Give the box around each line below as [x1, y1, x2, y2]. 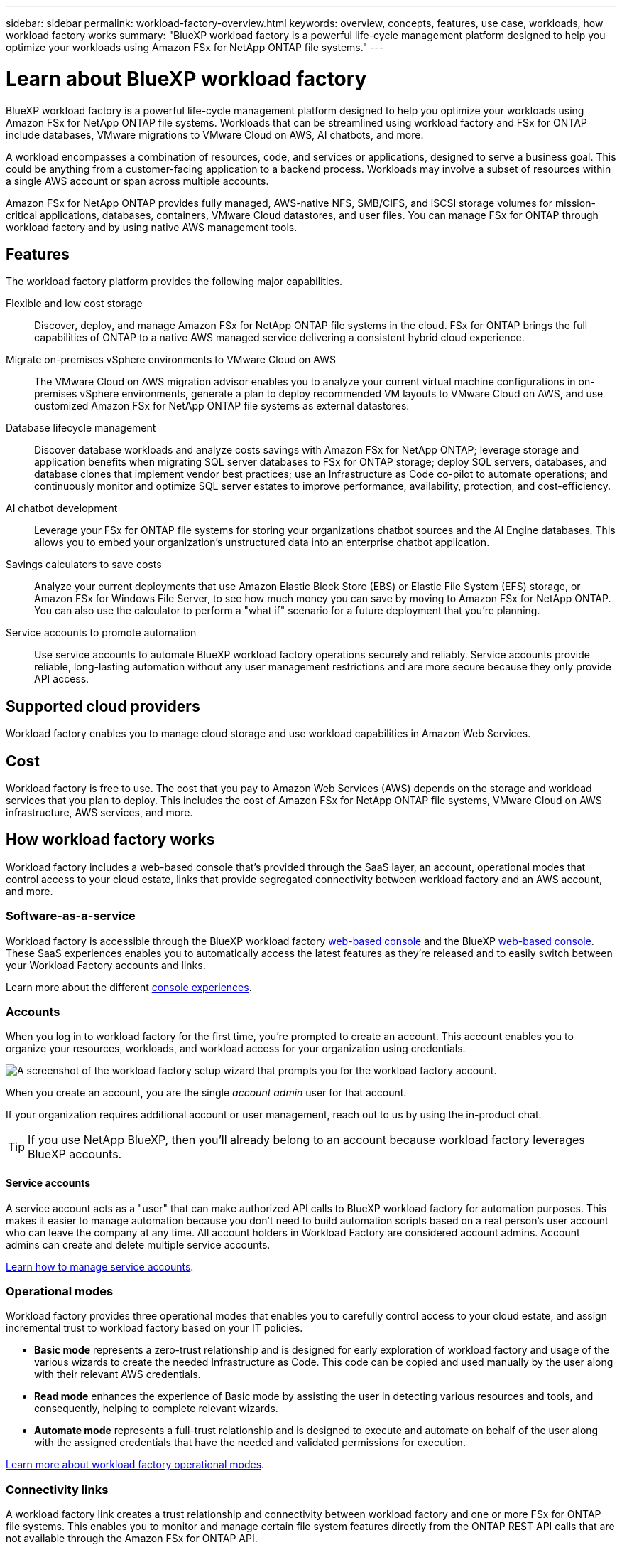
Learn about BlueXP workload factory [6, 66, 367, 91]
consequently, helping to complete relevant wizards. [34, 1402, 278, 1415]
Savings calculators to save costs [6, 558, 162, 571]
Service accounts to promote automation [6, 626, 197, 639]
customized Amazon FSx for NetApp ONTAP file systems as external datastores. [34, 400, 410, 412]
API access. [34, 673, 89, 685]
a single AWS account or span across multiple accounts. [6, 174, 269, 187]
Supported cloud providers [6, 697, 200, 715]
